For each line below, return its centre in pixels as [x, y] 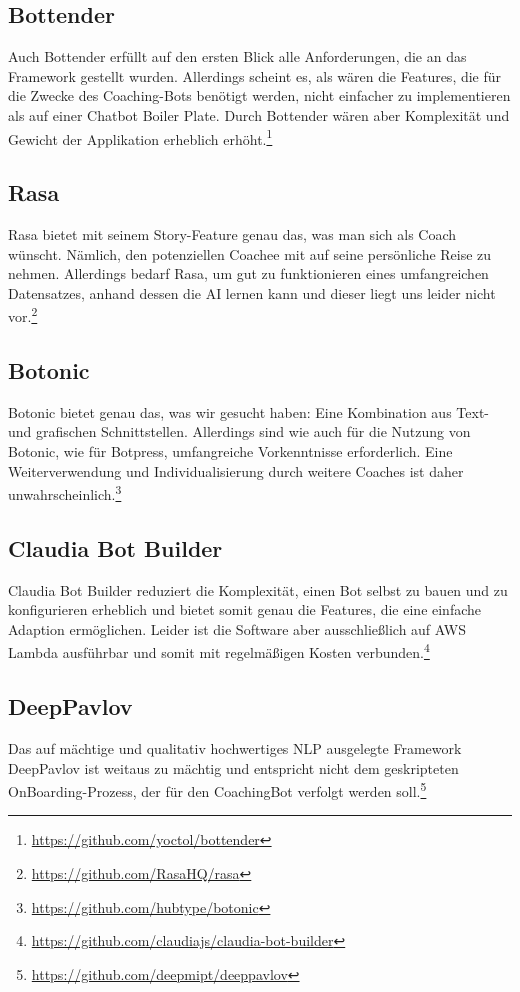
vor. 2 [23, 315]
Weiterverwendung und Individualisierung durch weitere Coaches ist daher [236, 470]
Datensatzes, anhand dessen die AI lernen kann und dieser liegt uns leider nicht [252, 292]
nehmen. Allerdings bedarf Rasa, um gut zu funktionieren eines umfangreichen [248, 273]
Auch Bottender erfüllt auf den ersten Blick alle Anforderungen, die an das [237, 56]
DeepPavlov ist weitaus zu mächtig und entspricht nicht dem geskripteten [233, 767]
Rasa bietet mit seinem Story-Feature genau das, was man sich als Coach [232, 234]
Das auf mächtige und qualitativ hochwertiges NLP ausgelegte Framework [235, 747]
